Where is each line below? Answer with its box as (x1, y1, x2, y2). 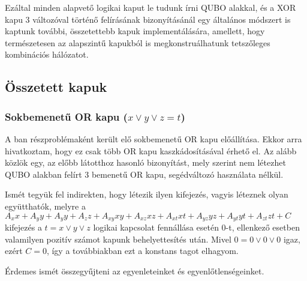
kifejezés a (5, 220, 42, 233)
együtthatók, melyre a (5, 199, 86, 212)
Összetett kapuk (5, 77, 107, 96)
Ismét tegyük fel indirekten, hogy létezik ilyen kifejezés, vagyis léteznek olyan (5, 188, 288, 201)
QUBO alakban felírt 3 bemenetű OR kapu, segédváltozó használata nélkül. (5, 168, 284, 180)
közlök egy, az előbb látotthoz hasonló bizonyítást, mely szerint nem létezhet (5, 156, 286, 169)
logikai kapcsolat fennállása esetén (93, 220, 219, 233)
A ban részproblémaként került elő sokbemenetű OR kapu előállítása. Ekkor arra (5, 132, 302, 145)
